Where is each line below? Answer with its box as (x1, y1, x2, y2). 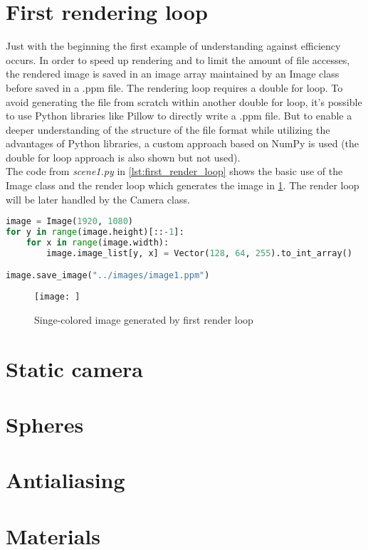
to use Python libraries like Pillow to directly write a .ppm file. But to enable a (6, 108, 352, 123)
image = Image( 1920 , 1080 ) (6, 216, 134, 227)
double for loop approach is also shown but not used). (6, 149, 241, 164)
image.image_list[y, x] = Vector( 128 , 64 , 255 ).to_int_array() (46, 248, 352, 258)
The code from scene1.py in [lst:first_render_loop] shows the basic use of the (6, 164, 343, 179)
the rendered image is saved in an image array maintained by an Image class (6, 66, 340, 81)
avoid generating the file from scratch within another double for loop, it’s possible (6, 94, 362, 109)
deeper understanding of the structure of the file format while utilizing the (6, 122, 330, 137)
